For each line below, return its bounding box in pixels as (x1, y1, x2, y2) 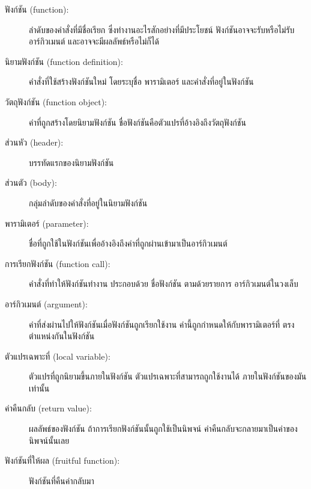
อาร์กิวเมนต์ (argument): (5, 297, 88, 310)
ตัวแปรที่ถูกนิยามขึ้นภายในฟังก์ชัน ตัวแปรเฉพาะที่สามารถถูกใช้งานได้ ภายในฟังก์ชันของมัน (29, 370, 307, 383)
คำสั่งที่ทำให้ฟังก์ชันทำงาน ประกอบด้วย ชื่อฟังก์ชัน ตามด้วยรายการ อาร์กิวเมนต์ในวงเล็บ (29, 277, 298, 290)
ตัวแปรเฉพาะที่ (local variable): (5, 349, 110, 362)
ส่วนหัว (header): (5, 136, 64, 149)
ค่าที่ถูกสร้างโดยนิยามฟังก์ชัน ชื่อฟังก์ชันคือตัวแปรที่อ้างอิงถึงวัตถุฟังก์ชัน (29, 115, 246, 128)
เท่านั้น (29, 381, 50, 394)
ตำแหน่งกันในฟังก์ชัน (29, 330, 95, 342)
